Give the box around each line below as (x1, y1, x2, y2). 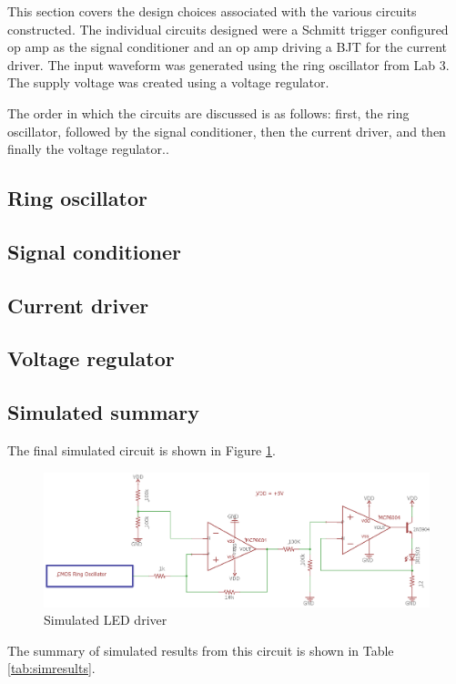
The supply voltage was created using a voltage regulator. (7, 73, 329, 92)
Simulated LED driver (44, 610, 167, 629)
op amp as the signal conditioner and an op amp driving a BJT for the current (7, 37, 447, 56)
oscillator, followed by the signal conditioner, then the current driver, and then (7, 121, 446, 140)
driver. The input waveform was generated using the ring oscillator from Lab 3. (7, 55, 450, 74)
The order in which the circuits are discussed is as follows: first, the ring (7, 103, 410, 122)
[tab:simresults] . (7, 658, 96, 678)
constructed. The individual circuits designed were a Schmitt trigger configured (7, 19, 449, 38)
